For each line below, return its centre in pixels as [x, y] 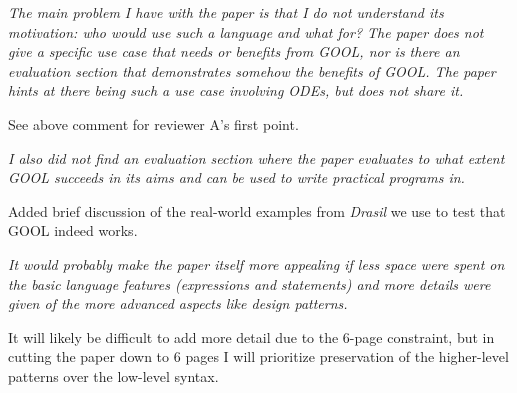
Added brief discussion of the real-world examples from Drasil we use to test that [257, 210]
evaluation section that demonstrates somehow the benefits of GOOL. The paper [252, 70]
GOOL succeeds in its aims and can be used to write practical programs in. [236, 177]
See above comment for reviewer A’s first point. [153, 123]
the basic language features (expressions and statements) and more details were [249, 283]
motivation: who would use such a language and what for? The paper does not [246, 31]
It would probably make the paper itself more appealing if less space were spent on [256, 263]
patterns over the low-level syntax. [113, 375]
